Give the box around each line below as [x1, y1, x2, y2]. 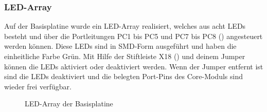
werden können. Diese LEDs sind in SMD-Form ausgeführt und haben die [4, 41, 237, 51]
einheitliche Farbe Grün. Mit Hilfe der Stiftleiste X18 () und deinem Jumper [4, 51, 245, 61]
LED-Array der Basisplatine [25, 98, 113, 109]
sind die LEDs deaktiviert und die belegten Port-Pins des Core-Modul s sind [4, 71, 243, 82]
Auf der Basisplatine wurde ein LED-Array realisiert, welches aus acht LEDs [4, 21, 246, 31]
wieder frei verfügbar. [4, 81, 72, 91]
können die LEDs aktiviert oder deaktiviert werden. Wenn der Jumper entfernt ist [4, 61, 263, 71]
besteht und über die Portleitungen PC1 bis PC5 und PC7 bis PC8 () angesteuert [4, 30, 263, 41]
